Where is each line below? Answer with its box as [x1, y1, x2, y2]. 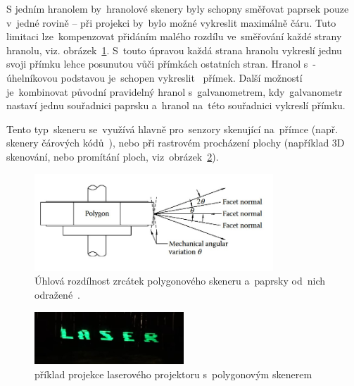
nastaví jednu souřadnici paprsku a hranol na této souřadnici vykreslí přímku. [6, 98, 346, 113]
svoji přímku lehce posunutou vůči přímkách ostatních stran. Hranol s [6, 56, 308, 71]
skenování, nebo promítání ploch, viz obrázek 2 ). [6, 149, 219, 163]
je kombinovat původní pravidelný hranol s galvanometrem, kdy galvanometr [6, 84, 343, 99]
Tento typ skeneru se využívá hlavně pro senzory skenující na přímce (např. [6, 121, 339, 136]
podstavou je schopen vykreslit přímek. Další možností [61, 70, 303, 85]
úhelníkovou [6, 70, 58, 85]
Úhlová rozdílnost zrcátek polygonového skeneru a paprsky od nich [34, 273, 326, 288]
